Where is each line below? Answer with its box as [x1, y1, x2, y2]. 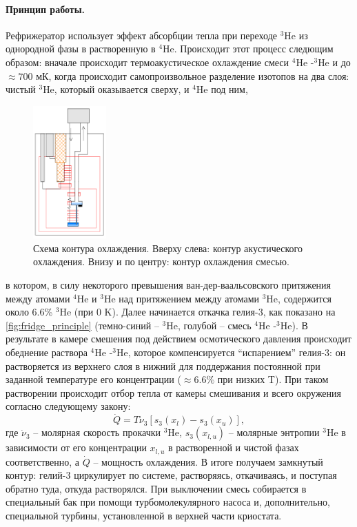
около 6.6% [6, 304, 53, 319]
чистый [6, 82, 36, 96]
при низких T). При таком [217, 372, 329, 386]
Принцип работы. [6, 1, 85, 16]
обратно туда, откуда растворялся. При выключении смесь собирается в [6, 481, 307, 495]
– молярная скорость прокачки [33, 425, 161, 440]
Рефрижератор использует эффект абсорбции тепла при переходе [6, 28, 278, 42]
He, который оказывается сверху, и [43, 82, 190, 96]
